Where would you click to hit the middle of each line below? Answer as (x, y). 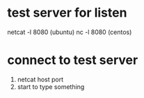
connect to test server (73, 60)
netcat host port (40, 79)
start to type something (51, 87)
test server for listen (67, 13)
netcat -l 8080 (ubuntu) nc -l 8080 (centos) (70, 32)
